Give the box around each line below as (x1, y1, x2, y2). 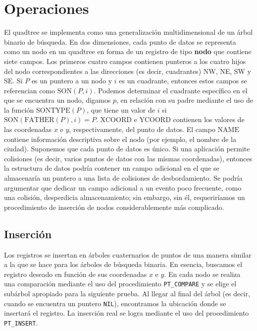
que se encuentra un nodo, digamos (4, 95, 111, 105)
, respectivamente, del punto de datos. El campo (69, 124, 215, 134)
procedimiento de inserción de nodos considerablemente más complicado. (4, 201, 224, 212)
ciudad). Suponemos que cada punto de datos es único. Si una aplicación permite (4, 143, 250, 154)
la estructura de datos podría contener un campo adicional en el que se (4, 163, 219, 173)
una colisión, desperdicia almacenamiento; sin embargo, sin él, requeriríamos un (4, 192, 245, 202)
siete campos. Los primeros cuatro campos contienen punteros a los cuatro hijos (4, 56, 246, 66)
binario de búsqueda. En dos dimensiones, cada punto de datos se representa (4, 36, 236, 47)
